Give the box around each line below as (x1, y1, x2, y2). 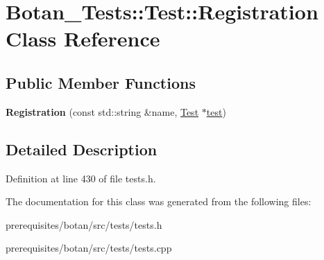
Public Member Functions (6, 71, 196, 93)
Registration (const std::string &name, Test (6, 104, 199, 119)
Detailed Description (6, 138, 157, 159)
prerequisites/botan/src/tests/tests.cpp (6, 241, 172, 255)
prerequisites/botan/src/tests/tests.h (6, 217, 162, 232)
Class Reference (6, 24, 160, 53)
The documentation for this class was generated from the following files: (6, 194, 312, 209)
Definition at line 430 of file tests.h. (6, 171, 156, 185)
